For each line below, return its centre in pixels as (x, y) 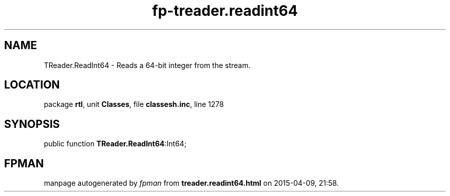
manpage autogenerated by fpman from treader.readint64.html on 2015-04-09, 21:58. (191, 183)
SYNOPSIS (32, 124)
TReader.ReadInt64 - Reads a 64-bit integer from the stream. (147, 65)
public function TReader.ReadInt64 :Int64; (115, 144)
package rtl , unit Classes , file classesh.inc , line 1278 (134, 104)
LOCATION (32, 85)
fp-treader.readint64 (225, 11)
